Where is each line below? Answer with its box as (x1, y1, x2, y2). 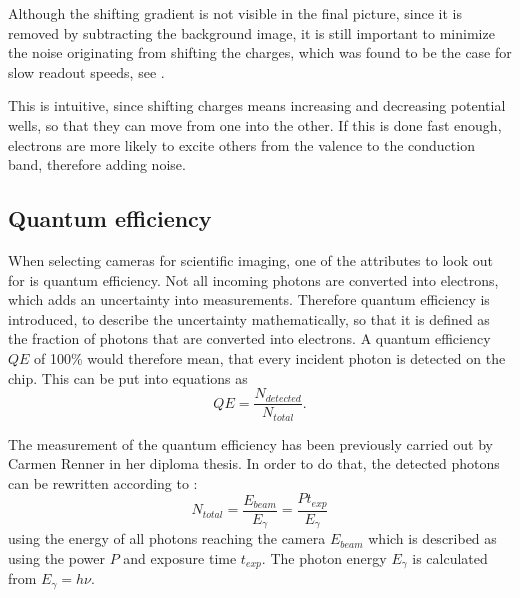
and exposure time (123, 547, 237, 568)
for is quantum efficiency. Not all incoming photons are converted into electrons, (8, 269, 499, 290)
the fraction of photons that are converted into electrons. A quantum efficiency (8, 328, 491, 349)
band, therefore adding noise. (8, 154, 186, 175)
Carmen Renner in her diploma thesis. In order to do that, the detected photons (8, 453, 500, 474)
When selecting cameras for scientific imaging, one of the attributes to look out (8, 249, 493, 270)
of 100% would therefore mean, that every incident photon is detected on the (34, 347, 506, 368)
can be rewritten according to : (8, 472, 198, 493)
